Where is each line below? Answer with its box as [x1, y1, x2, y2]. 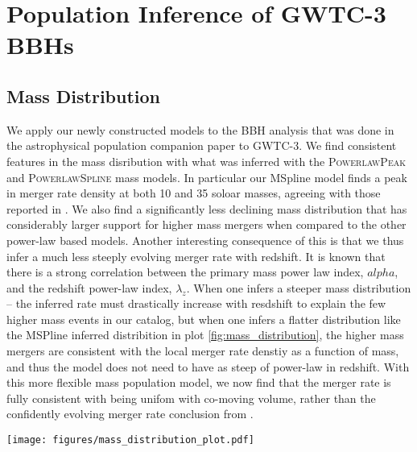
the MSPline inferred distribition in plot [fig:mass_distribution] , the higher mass [6, 326, 404, 343]
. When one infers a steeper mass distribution [186, 279, 411, 296]
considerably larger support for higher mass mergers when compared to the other [6, 216, 407, 233]
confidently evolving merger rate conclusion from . [6, 405, 254, 422]
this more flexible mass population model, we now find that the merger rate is [6, 374, 391, 391]
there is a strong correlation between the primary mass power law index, [6, 263, 364, 280]
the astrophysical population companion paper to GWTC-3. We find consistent [6, 137, 397, 154]
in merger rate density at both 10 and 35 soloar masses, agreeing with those [6, 185, 381, 201]
